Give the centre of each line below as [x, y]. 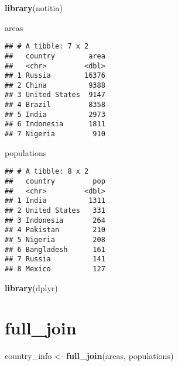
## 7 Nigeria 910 [55, 134]
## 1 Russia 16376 [55, 76]
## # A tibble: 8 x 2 [47, 172]
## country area [55, 56]
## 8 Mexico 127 [55, 269]
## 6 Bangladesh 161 [55, 249]
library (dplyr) [31, 287]
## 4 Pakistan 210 [55, 230]
